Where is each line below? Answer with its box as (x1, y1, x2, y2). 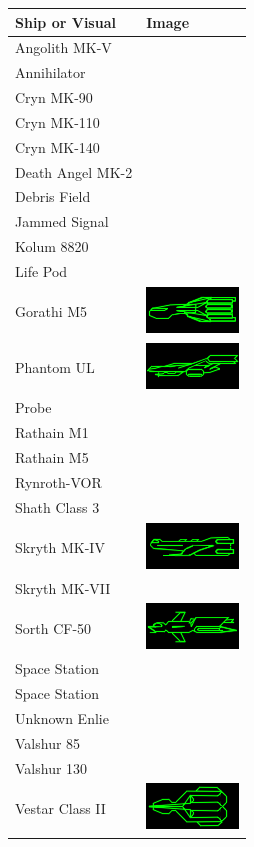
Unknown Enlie (15, 707, 109, 728)
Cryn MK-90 (15, 87, 93, 108)
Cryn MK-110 (15, 111, 100, 132)
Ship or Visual (15, 11, 116, 32)
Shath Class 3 (15, 496, 100, 517)
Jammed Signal (15, 211, 109, 232)
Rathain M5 (15, 447, 89, 468)
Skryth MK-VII (15, 577, 111, 598)
